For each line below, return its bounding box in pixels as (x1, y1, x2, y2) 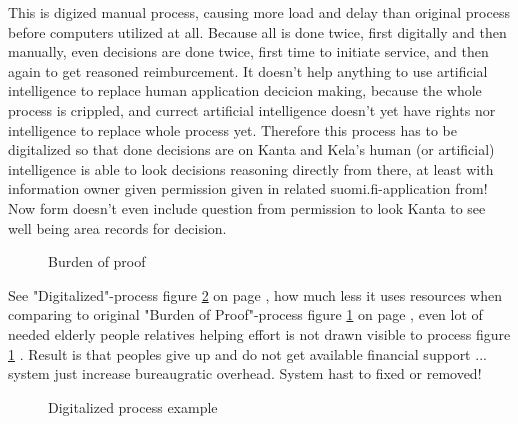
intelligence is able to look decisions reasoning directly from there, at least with (8, 158, 494, 179)
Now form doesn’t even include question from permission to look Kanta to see (8, 197, 486, 218)
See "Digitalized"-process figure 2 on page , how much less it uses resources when (8, 284, 502, 305)
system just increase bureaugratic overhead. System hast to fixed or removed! (8, 363, 482, 384)
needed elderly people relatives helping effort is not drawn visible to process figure (8, 323, 511, 344)
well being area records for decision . (8, 217, 227, 238)
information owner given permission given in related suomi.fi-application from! (8, 178, 488, 199)
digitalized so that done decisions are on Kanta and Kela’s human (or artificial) (8, 139, 495, 160)
